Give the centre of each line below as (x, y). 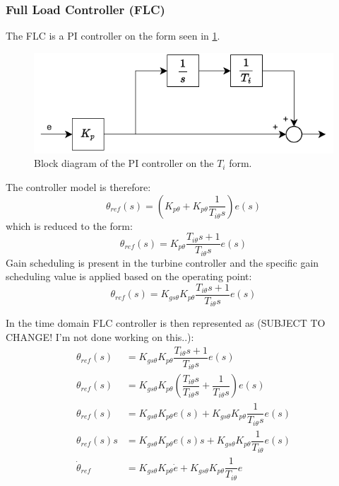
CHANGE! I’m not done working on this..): (100, 337)
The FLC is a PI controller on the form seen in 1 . (113, 36)
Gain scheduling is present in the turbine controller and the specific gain (162, 262)
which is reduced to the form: (69, 225)
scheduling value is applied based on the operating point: (129, 276)
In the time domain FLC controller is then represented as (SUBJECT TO (166, 323)
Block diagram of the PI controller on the (124, 163)
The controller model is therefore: (78, 187)
